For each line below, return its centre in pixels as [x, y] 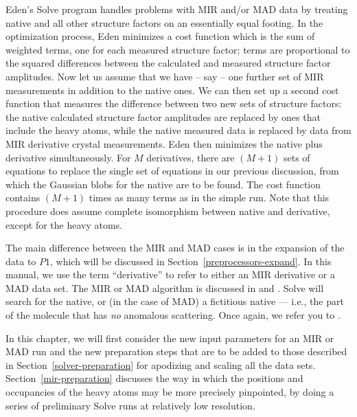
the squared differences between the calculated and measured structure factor [168, 63]
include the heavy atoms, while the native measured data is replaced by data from [178, 130]
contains [23, 198]
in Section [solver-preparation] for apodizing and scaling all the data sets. [161, 364]
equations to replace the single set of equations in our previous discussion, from [172, 171]
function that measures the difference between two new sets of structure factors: [174, 103]
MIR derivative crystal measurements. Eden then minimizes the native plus [164, 143]
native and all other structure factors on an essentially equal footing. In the [164, 22]
